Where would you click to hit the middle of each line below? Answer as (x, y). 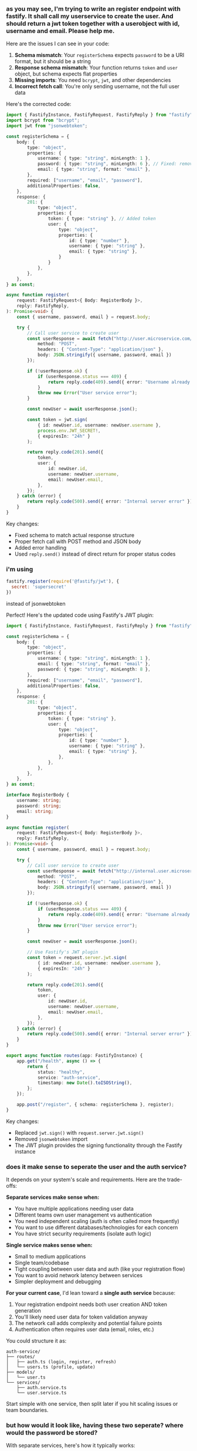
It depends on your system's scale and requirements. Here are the (86, 1179)
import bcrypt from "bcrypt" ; (43, 120)
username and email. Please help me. (60, 31)
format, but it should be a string (52, 61)
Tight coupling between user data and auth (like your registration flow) (100, 1269)
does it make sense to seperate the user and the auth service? (96, 1166)
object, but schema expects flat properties (66, 74)
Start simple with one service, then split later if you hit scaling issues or (92, 1404)
